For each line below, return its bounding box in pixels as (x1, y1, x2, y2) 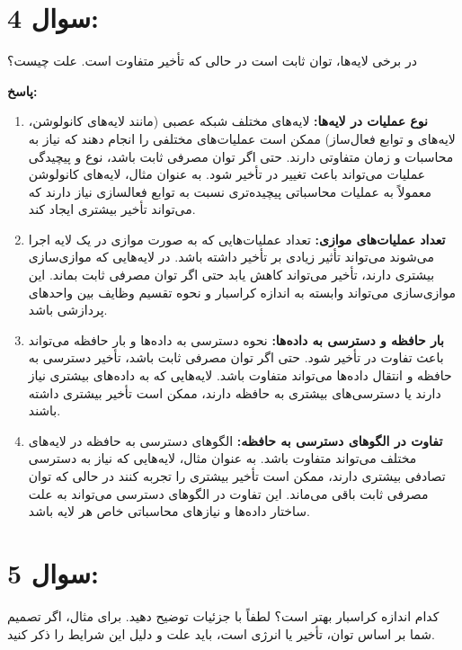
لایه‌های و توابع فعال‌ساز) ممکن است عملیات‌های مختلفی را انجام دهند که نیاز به (28, 129, 456, 147)
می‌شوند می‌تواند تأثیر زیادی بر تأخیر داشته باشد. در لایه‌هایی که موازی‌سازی (28, 247, 434, 266)
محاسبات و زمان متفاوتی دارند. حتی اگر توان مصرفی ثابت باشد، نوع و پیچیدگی (28, 147, 454, 165)
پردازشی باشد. (28, 300, 108, 319)
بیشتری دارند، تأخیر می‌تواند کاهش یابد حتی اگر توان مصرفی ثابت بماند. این (28, 265, 435, 284)
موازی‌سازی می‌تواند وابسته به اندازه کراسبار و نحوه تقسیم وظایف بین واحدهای (28, 282, 456, 301)
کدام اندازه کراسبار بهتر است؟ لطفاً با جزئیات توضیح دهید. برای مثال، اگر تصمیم (7, 606, 440, 625)
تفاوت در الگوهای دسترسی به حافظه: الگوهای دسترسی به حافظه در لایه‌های (28, 431, 443, 450)
